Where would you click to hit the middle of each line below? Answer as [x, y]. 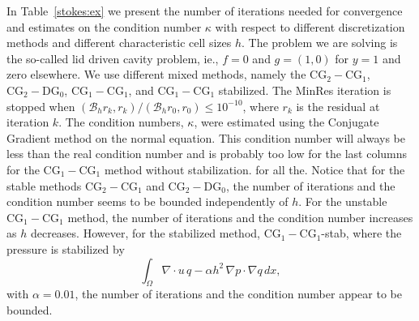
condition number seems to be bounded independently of [148, 201]
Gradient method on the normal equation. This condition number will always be [206, 137]
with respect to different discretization [310, 26]
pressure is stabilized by [66, 248]
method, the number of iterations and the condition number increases [240, 217]
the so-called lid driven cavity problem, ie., [113, 58]
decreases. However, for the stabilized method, [145, 233]
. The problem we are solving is [320, 43]
